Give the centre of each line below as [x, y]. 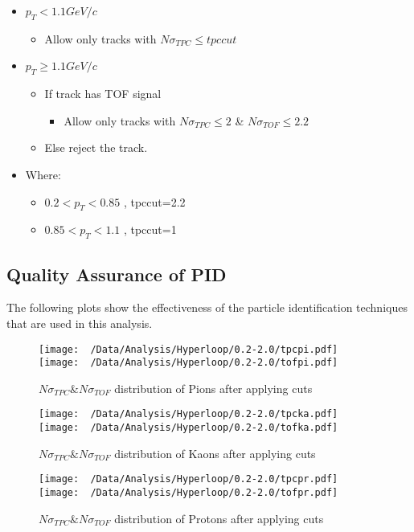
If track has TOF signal [103, 94]
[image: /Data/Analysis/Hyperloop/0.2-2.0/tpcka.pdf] [189, 414]
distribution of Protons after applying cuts [219, 518]
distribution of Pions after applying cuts [213, 388]
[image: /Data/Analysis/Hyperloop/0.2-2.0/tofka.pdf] [189, 428]
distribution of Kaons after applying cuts [215, 453]
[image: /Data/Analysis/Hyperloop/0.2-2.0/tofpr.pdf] [189, 493]
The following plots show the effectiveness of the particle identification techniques [207, 307]
